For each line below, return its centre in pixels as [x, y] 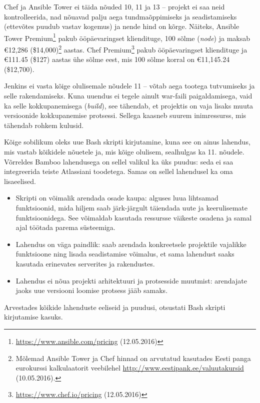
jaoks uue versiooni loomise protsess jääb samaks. [92, 290]
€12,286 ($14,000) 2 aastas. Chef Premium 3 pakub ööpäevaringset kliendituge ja [126, 49]
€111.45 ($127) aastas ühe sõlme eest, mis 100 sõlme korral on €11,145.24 [117, 59]
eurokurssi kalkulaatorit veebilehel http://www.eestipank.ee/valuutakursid [130, 368]
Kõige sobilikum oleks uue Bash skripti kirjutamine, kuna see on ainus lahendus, [127, 142]
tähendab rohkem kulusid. [44, 125]
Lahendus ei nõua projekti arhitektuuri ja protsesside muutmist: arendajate [131, 280]
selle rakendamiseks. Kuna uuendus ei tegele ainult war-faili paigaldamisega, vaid [128, 96]
